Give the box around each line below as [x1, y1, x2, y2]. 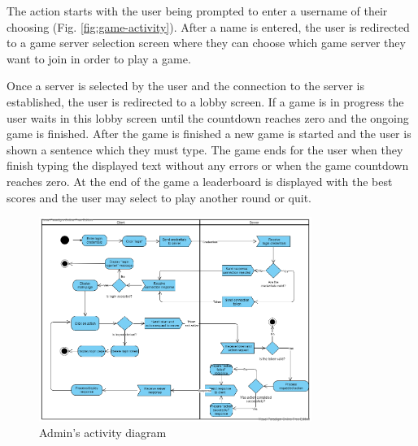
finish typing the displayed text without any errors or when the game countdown [7, 157, 409, 174]
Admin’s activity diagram [39, 424, 167, 441]
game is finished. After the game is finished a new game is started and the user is [7, 125, 411, 142]
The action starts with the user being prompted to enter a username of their [7, 2, 388, 19]
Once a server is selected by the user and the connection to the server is [7, 77, 365, 94]
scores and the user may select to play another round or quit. [7, 188, 311, 206]
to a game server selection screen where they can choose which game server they [7, 34, 406, 51]
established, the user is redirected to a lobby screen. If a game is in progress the [7, 93, 404, 110]
